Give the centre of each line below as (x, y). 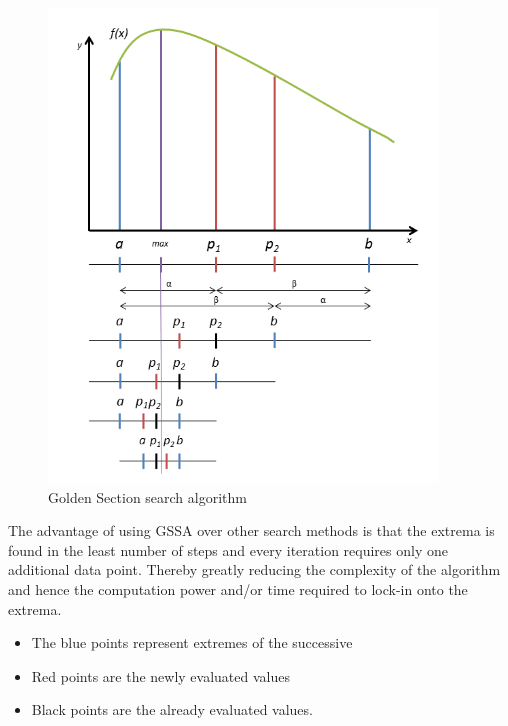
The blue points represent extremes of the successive (192, 642)
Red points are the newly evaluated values (160, 675)
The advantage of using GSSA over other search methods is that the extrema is (251, 530)
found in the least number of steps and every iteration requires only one (228, 549)
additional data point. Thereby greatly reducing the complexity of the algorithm (254, 569)
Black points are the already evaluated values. (172, 709)
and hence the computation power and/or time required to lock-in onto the (238, 588)
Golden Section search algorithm (147, 496)
